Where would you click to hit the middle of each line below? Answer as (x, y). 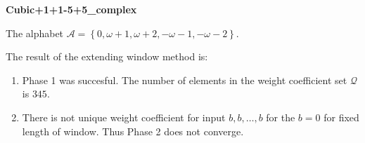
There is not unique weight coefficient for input (124, 117)
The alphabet (35, 33)
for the (281, 117)
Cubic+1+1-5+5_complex (71, 9)
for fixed (341, 117)
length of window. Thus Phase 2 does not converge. (133, 131)
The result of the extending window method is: (107, 56)
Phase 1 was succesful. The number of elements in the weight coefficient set (185, 80)
